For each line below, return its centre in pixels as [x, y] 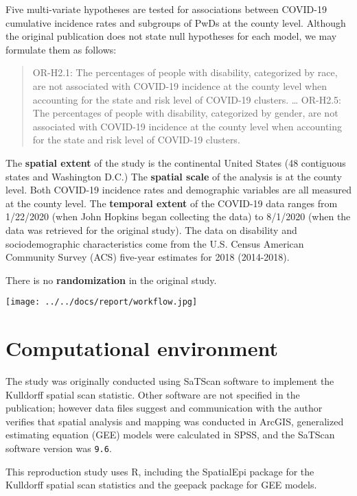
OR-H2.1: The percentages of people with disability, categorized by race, [185, 72]
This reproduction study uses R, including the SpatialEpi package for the [160, 471]
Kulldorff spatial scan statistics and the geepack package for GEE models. [161, 485]
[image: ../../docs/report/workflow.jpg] [102, 302]
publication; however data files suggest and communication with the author [164, 408]
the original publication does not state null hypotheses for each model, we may [171, 36]
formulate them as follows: [61, 49]
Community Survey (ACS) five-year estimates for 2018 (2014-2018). [148, 257]
